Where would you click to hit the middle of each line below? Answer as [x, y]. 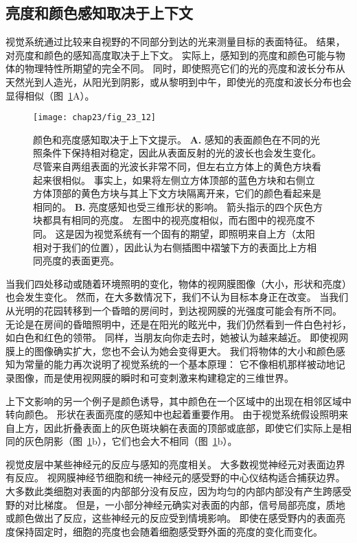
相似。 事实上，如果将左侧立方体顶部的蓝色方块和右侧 [183, 180]
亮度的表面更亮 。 [81, 261]
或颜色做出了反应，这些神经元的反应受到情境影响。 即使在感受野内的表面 [171, 518]
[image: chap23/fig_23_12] [94, 118]
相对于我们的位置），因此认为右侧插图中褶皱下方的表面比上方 [170, 247]
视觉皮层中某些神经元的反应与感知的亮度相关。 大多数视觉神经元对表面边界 [175, 464]
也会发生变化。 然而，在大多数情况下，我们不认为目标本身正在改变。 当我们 [177, 297]
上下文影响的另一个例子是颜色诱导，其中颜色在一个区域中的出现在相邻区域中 [178, 401]
